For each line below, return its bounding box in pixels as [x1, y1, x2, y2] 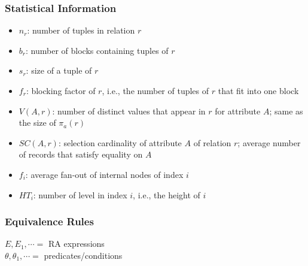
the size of [19, 116, 56, 129]
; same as [269, 104, 303, 117]
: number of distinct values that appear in [52, 104, 206, 117]
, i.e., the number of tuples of [102, 84, 209, 96]
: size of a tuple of [26, 64, 92, 77]
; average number [237, 136, 301, 149]
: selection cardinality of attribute [58, 136, 182, 149]
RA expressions [48, 237, 105, 250]
